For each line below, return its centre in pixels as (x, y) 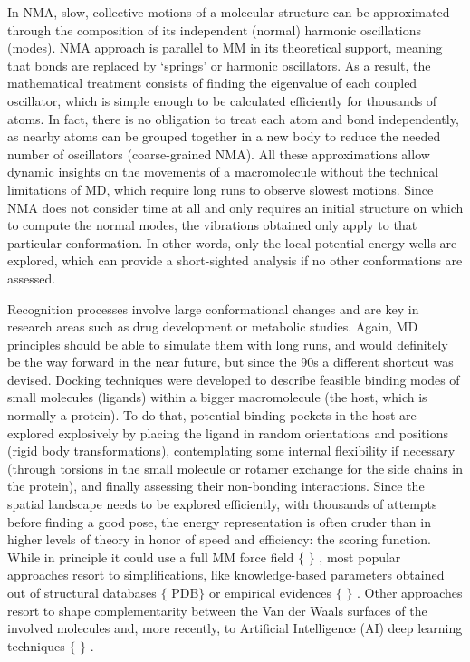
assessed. (32, 278)
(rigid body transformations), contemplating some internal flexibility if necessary (231, 451)
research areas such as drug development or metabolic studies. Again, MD (213, 326)
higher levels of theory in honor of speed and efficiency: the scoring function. (219, 539)
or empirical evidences (270, 592)
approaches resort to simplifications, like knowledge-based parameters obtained (226, 575)
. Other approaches (410, 592)
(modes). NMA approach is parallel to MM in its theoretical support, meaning (225, 48)
